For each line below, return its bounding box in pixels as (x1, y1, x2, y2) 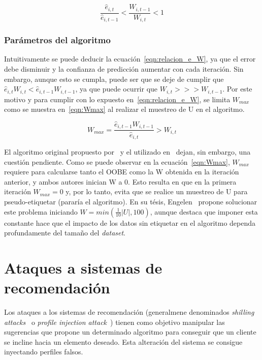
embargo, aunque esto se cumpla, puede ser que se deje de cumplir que (4, 73, 224, 84)
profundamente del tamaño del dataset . (4, 227, 126, 238)
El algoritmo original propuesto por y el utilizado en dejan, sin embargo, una (4, 146, 251, 157)
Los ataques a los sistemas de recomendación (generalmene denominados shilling (4, 307, 254, 317)
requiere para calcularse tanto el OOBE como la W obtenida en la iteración (4, 166, 239, 177)
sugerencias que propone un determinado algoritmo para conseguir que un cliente (4, 326, 256, 337)
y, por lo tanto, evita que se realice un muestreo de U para (65, 186, 248, 197)
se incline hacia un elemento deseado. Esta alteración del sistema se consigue (4, 336, 243, 347)
